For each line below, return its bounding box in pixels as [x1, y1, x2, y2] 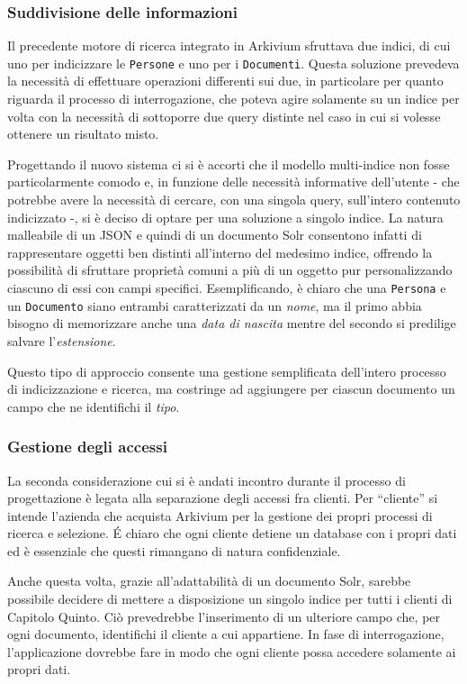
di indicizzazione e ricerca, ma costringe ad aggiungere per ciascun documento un [7, 379, 455, 398]
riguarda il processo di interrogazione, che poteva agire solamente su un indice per [7, 89, 460, 108]
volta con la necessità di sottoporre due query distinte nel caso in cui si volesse [7, 106, 441, 125]
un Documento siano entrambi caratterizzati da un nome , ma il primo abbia [7, 296, 422, 315]
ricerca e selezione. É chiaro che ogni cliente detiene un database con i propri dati [7, 524, 457, 543]
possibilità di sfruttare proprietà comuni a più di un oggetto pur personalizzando [7, 260, 453, 279]
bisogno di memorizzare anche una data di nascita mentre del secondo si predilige [7, 314, 456, 333]
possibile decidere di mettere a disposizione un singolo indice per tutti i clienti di [7, 589, 453, 608]
